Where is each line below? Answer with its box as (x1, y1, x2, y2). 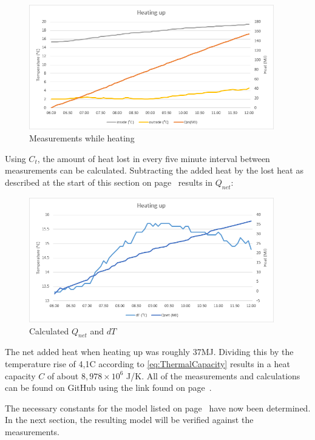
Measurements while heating (29, 131, 135, 144)
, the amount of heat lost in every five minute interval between (37, 152, 270, 164)
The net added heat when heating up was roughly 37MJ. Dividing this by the (5, 345, 294, 358)
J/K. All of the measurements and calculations (126, 369, 300, 382)
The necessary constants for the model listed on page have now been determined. (5, 401, 311, 414)
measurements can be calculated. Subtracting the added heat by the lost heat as (5, 164, 303, 177)
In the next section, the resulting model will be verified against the (5, 413, 254, 426)
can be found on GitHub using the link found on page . (5, 381, 212, 394)
